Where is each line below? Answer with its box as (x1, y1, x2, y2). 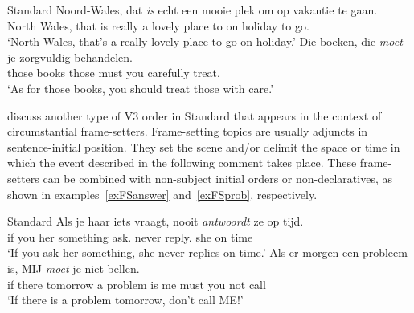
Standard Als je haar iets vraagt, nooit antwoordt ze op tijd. (7, 213, 304, 230)
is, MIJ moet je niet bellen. (7, 259, 140, 276)
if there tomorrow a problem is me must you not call (7, 275, 266, 292)
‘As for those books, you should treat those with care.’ (7, 79, 274, 96)
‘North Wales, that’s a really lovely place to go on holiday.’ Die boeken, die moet (7, 33, 403, 50)
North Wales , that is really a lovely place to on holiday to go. (7, 17, 309, 34)
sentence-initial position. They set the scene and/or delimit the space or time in (7, 138, 400, 155)
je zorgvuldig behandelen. (7, 48, 133, 65)
